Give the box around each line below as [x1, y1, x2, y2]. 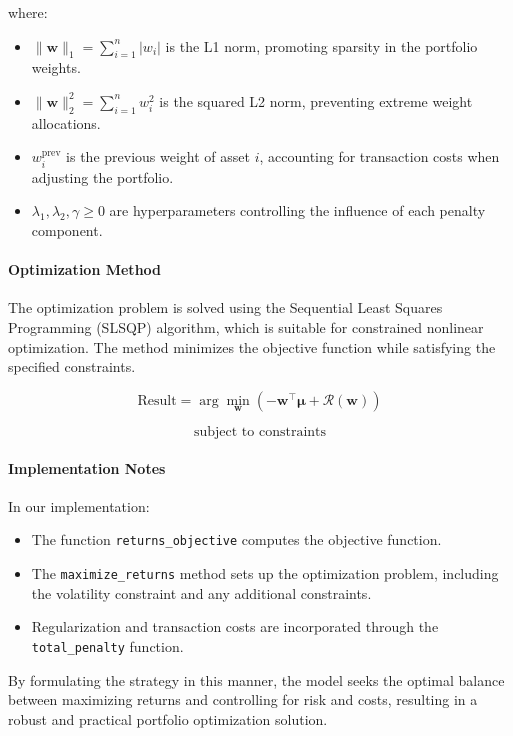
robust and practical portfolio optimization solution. [8, 708, 328, 729]
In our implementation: [8, 495, 150, 516]
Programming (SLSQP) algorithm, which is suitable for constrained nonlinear [8, 316, 484, 337]
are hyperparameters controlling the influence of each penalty [109, 200, 486, 221]
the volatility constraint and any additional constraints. [31, 582, 372, 603]
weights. [31, 57, 81, 78]
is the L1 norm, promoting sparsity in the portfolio [165, 35, 478, 56]
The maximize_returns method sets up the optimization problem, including [31, 563, 499, 584]
